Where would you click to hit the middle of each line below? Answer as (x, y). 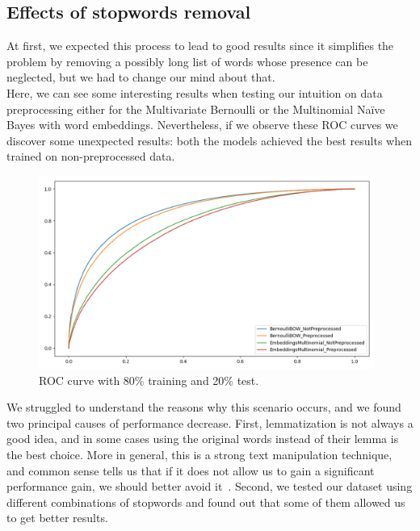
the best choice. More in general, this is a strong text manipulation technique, (199, 455)
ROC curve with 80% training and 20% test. (149, 380)
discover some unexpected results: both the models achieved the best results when (209, 140)
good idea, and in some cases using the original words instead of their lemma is (203, 439)
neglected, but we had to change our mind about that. (141, 77)
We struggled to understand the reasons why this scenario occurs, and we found (204, 407)
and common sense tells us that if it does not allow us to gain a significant (191, 470)
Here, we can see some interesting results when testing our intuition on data (195, 92)
